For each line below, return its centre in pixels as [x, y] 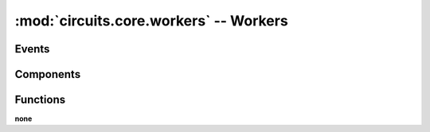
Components [48, 74]
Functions [40, 100]
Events [32, 49]
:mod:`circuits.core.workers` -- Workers [151, 21]
